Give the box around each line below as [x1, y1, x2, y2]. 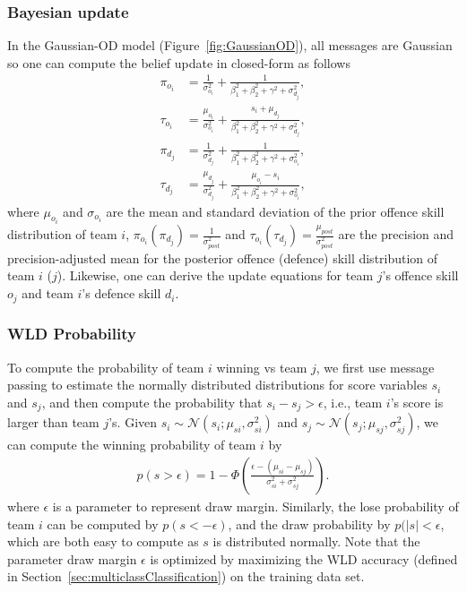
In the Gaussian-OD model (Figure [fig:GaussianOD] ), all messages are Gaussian [7, 36, 453, 55]
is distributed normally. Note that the [212, 532, 420, 551]
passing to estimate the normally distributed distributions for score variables [7, 375, 428, 394]
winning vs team [216, 357, 307, 376]
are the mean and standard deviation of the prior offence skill [106, 202, 445, 220]
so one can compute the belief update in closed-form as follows [7, 53, 350, 72]
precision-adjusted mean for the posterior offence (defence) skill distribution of [7, 248, 438, 267]
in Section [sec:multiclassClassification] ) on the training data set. [7, 567, 365, 586]
